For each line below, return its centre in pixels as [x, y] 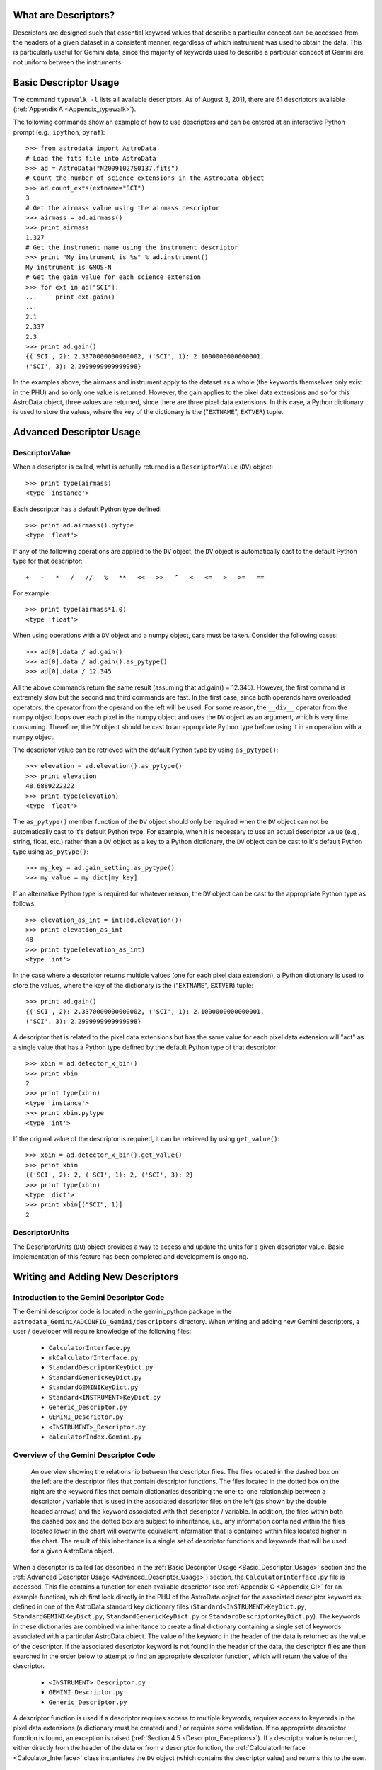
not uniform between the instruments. [68, 62]
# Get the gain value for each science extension [114, 277]
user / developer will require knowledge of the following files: [102, 1332]
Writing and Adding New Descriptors [96, 1277]
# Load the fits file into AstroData [91, 158]
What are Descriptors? [64, 15]
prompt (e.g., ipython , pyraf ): [59, 132]
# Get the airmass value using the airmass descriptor [123, 208]
